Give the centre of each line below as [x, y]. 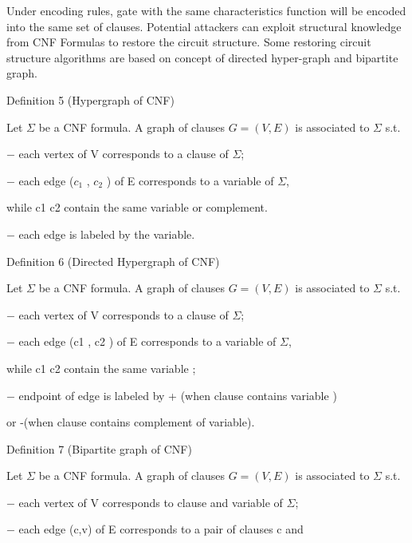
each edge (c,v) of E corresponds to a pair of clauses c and [161, 529]
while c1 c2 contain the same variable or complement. [137, 207]
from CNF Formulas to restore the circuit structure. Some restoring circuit [189, 42]
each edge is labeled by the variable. [107, 234]
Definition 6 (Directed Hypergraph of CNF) [113, 261]
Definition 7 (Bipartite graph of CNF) [99, 448]
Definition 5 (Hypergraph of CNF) [90, 99]
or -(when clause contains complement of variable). [131, 422]
